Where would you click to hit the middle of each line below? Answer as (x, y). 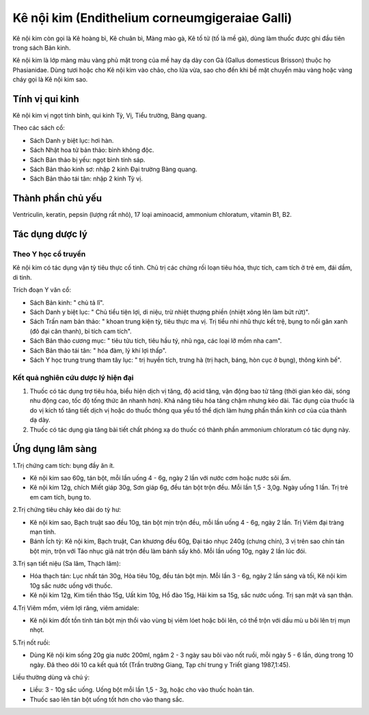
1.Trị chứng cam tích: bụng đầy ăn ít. (64, 465)
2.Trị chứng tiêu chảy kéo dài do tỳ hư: (67, 510)
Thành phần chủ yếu (57, 198)
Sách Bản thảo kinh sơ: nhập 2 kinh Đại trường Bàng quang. (113, 169)
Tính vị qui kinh (46, 99)
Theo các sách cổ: (39, 128)
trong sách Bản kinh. (42, 47)
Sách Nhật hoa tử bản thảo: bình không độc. (92, 150)
